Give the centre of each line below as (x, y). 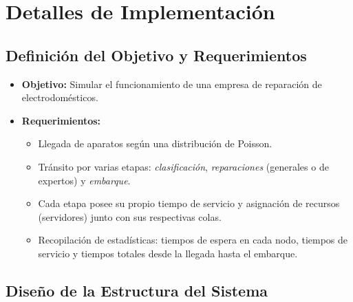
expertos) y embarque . (84, 180)
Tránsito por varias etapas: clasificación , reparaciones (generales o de (183, 166)
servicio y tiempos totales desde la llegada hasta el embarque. (168, 253)
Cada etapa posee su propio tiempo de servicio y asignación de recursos (189, 203)
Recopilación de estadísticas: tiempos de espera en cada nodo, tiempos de (193, 240)
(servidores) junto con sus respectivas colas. (130, 216)
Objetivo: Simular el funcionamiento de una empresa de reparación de (172, 84)
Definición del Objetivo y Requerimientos (156, 55)
